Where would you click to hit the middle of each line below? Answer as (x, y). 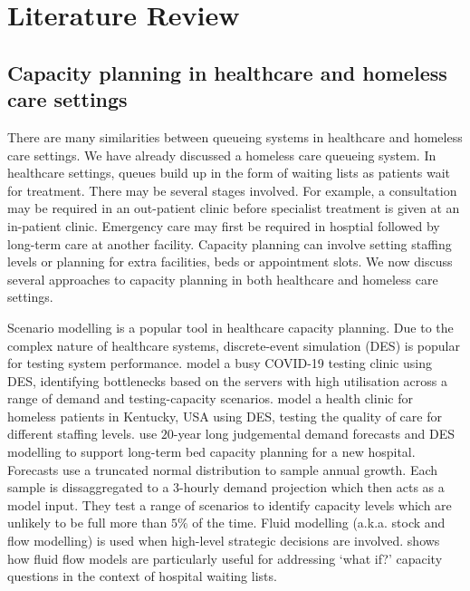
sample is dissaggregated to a (88, 487)
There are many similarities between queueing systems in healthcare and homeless (235, 136)
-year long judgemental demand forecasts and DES (314, 434)
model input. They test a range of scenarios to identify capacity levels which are (230, 504)
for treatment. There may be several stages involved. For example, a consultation (232, 190)
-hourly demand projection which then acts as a (312, 487)
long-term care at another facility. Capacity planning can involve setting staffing (230, 243)
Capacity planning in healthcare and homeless (227, 72)
